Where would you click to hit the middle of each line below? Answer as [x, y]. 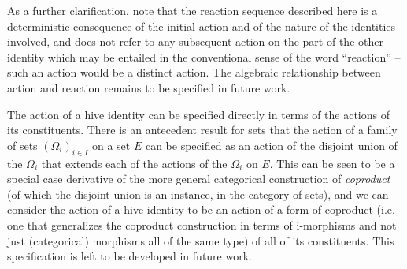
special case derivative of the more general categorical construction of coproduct [199, 179]
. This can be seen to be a [332, 163]
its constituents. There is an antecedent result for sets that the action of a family [202, 130]
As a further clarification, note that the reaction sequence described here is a [192, 10]
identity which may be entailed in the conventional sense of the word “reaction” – [204, 56]
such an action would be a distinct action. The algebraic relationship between [194, 72]
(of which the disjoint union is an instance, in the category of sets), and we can [198, 194]
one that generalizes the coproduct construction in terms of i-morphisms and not [202, 224]
